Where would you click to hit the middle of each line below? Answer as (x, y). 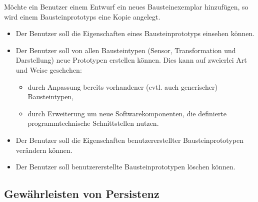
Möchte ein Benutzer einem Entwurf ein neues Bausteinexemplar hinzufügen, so (126, 7)
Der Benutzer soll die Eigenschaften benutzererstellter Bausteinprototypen (129, 140)
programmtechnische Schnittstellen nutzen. (93, 123)
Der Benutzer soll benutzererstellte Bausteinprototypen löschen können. (125, 167)
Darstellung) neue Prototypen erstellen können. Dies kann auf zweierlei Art (131, 60)
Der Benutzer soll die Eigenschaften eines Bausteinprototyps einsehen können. (135, 33)
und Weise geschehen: (49, 69)
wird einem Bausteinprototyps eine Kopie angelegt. (82, 16)
